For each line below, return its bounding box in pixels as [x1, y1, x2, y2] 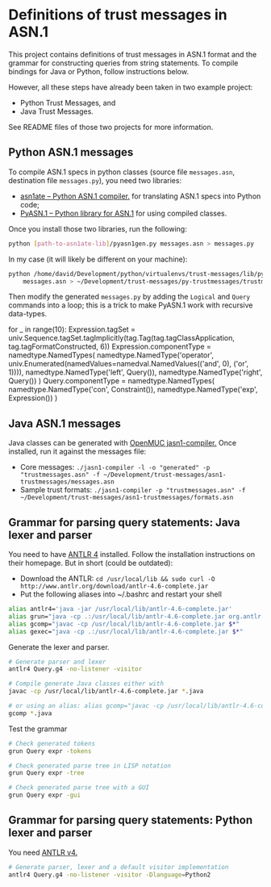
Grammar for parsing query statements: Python [8, 814, 252, 827]
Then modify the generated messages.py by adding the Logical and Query [8, 292, 251, 302]
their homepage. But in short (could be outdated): [8, 559, 173, 567]
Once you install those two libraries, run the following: [8, 224, 187, 233]
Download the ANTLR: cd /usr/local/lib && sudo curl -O [19, 574, 215, 583]
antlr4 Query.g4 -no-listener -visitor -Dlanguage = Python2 [8, 870, 211, 879]
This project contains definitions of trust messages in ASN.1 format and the [8, 49, 257, 59]
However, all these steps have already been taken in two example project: [8, 82, 253, 92]
